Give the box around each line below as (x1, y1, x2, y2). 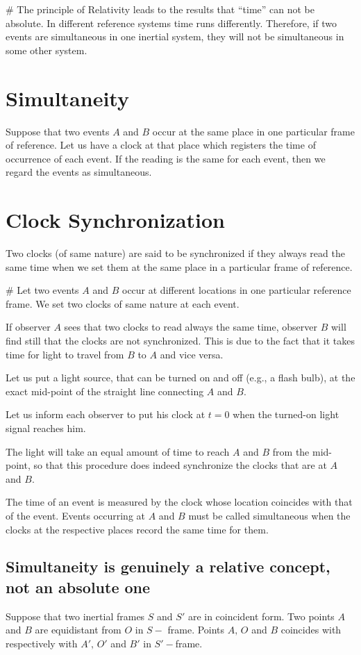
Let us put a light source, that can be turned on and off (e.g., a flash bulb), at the (6, 370, 355, 385)
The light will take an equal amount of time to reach (6, 444, 230, 458)
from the (272, 444, 310, 458)
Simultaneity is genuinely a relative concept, (6, 556, 330, 577)
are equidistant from (35, 622, 121, 637)
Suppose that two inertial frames (6, 608, 145, 623)
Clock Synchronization (6, 206, 226, 234)
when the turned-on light (233, 407, 339, 422)
